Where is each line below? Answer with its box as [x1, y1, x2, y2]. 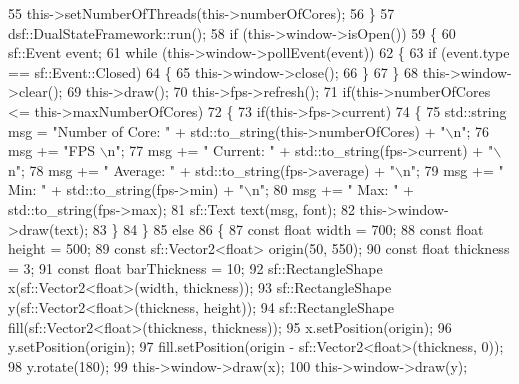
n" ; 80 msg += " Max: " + [251, 179, 414, 200]
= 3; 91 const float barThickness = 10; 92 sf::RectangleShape [8, 257, 383, 278]
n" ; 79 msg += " [402, 159, 504, 180]
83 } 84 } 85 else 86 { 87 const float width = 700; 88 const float [92, 218, 484, 239]
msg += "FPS [8, 140, 95, 161]
